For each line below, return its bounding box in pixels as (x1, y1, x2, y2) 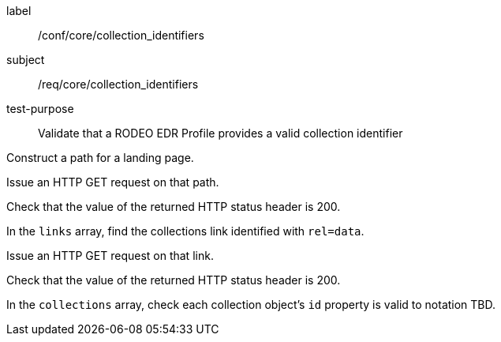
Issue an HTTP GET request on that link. (6, 249, 214, 262)
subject (6, 53, 45, 66)
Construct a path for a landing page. (6, 151, 194, 164)
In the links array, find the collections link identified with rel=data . (6, 224, 365, 238)
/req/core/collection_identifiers (38, 77, 199, 91)
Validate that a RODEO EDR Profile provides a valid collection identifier (38, 126, 403, 140)
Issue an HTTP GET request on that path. (6, 175, 219, 189)
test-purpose (6, 102, 74, 115)
